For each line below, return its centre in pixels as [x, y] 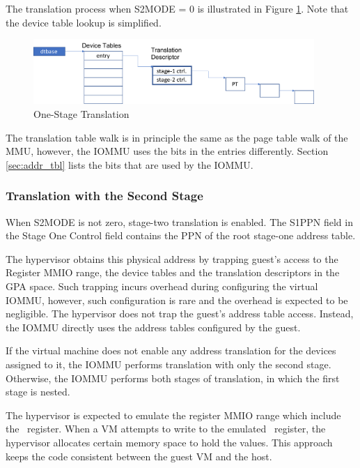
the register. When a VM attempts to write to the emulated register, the [166, 429]
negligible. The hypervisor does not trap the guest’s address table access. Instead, [180, 314]
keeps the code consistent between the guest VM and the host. [139, 456]
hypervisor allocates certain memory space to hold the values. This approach [169, 442]
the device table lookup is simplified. [84, 22]
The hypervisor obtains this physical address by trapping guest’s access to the [172, 258]
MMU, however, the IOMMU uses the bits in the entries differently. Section [167, 151]
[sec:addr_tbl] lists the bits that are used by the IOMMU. [130, 164]
